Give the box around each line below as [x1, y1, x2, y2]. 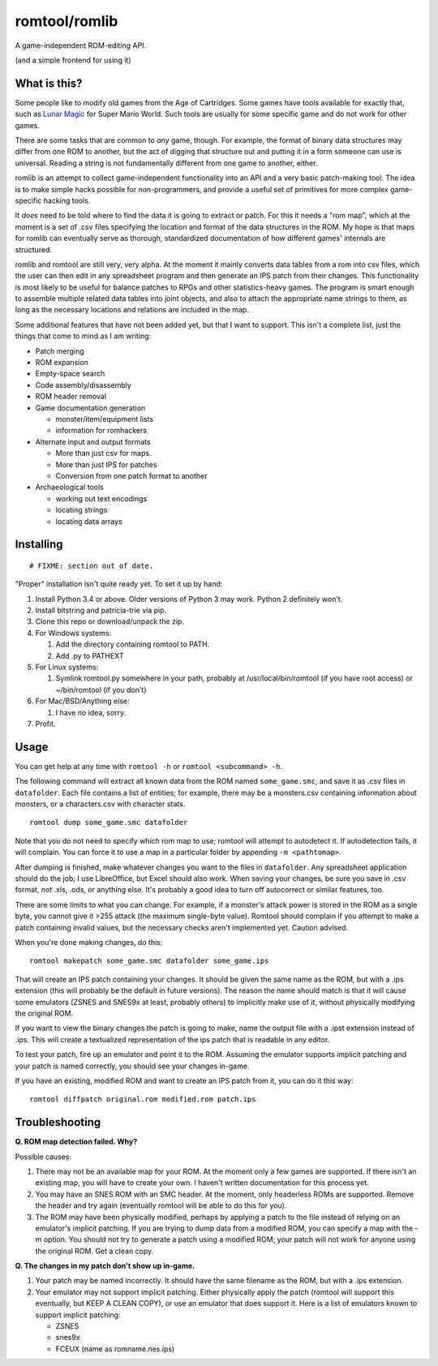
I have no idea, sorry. [55, 707, 127, 717]
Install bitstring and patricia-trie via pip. [35, 605, 167, 616]
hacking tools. [43, 195, 91, 205]
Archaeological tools [35, 483, 105, 492]
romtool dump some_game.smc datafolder [29, 818, 188, 827]
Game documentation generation [35, 402, 146, 413]
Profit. [35, 719, 56, 728]
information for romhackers [55, 426, 148, 436]
